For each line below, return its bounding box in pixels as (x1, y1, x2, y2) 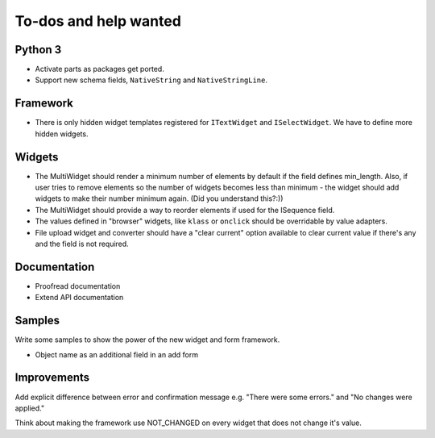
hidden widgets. (35, 129, 89, 139)
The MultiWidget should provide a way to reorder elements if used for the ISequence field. (35, 205, 335, 215)
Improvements (14, 371, 90, 385)
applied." (14, 403, 44, 413)
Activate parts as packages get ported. (35, 65, 164, 74)
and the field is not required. (35, 239, 129, 248)
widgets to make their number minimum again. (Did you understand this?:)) (35, 194, 284, 203)
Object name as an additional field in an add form (35, 349, 199, 359)
